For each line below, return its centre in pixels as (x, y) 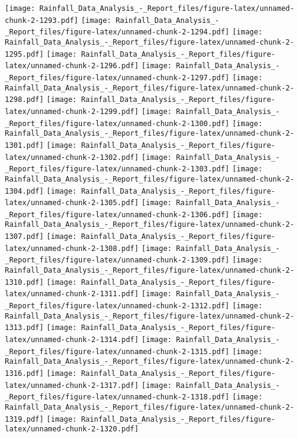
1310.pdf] (24, 282)
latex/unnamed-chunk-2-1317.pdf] (72, 385)
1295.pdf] (24, 54)
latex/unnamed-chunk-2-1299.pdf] (72, 111)
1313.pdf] (24, 328)
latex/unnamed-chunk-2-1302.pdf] (72, 157)
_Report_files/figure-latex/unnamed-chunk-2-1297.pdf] (117, 78)
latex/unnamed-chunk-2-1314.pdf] (72, 340)
